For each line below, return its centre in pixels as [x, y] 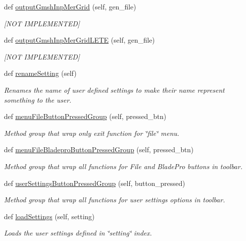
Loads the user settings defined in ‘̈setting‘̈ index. [78, 233]
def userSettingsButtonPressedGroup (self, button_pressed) [95, 183]
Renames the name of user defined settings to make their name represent [114, 90]
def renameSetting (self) [40, 73]
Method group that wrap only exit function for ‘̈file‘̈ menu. [92, 133]
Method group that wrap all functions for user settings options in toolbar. [115, 200]
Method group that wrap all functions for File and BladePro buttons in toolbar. [123, 166]
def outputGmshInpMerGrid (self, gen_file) [70, 6]
